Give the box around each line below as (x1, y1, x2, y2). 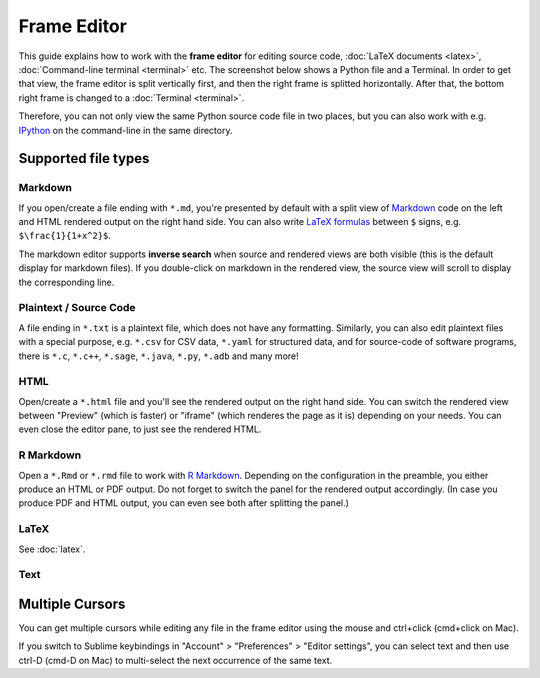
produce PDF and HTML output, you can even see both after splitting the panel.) (18, 497, 350, 509)
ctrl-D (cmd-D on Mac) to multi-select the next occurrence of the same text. (18, 654, 333, 666)
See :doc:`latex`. (18, 543, 86, 555)
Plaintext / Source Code (18, 301, 136, 315)
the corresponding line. (18, 276, 115, 288)
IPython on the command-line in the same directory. (18, 124, 233, 136)
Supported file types (18, 150, 150, 167)
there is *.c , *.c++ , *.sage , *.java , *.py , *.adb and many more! (18, 350, 299, 362)
